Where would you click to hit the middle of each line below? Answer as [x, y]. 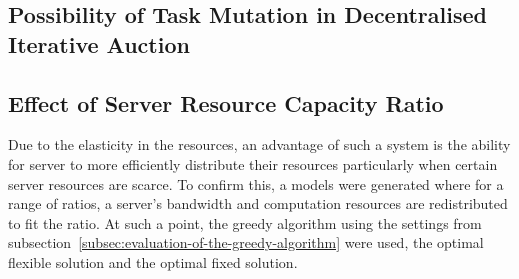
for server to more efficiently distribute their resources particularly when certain [253, 163]
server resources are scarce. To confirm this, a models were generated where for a [256, 183]
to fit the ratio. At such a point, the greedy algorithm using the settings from [245, 222]
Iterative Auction [99, 43]
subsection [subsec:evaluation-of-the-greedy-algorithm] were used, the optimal [246, 242]
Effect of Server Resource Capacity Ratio [226, 102]
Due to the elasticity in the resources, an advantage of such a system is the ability [259, 144]
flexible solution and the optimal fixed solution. [153, 261]
